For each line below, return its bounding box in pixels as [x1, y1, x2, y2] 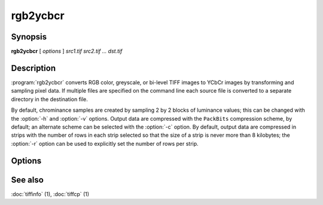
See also [11, 175, 44, 185]
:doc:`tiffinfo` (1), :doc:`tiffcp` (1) [11, 190, 90, 197]
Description [11, 63, 56, 73]
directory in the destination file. [11, 96, 88, 103]
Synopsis [11, 32, 47, 42]
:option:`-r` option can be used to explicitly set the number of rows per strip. [11, 140, 199, 147]
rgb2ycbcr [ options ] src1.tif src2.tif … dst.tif [11, 48, 123, 55]
